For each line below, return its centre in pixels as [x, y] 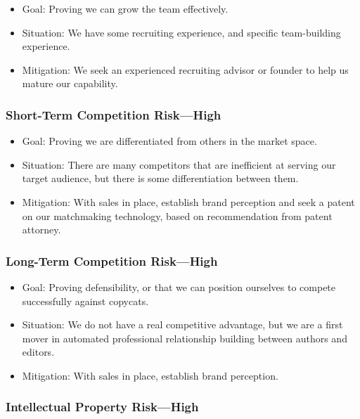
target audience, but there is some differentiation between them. [160, 178]
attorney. [41, 230]
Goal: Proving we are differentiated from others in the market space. [169, 141]
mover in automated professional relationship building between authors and [185, 338]
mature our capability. [70, 83]
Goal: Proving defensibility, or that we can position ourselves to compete [179, 286]
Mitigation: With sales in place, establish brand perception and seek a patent [188, 201]
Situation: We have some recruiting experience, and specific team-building [181, 32]
